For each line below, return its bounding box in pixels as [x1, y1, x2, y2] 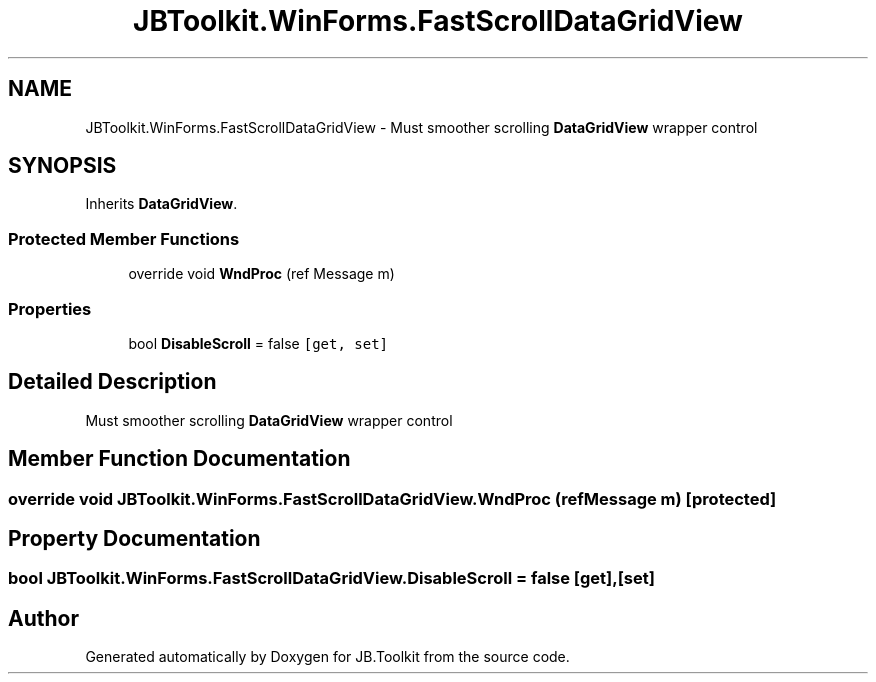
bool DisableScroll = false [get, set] [128, 334, 389, 352]
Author [8, 605, 79, 631]
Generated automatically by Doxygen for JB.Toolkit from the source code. [85, 648, 570, 666]
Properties [8, 298, 92, 319]
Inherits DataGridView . [85, 195, 238, 213]
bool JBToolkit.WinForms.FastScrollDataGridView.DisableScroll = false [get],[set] [8, 568, 655, 589]
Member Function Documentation [8, 446, 351, 472]
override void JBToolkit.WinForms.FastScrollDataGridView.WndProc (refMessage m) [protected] [8, 488, 777, 509]
